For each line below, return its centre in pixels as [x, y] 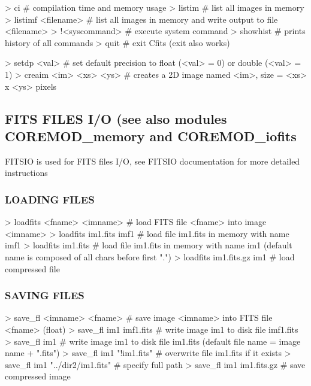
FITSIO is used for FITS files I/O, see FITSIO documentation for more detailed [153, 161]
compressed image [38, 376]
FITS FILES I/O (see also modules [116, 118]
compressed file [32, 268]
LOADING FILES [50, 199]
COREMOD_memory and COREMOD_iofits [151, 136]
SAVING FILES [45, 295]
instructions [26, 173]
